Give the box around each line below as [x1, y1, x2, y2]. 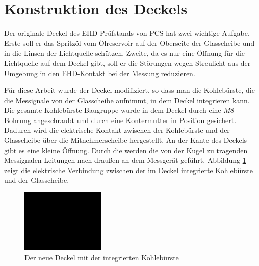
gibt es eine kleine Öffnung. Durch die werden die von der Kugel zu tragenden [4, 144, 248, 155]
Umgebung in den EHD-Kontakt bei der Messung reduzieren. [4, 67, 195, 78]
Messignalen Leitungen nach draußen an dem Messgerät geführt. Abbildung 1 [4, 155, 246, 165]
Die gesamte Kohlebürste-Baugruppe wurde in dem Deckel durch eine [4, 105, 221, 115]
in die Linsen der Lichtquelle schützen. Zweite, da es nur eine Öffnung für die [4, 47, 245, 58]
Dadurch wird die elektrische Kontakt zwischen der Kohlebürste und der [4, 125, 230, 135]
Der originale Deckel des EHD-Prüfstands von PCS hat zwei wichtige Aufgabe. [4, 28, 250, 38]
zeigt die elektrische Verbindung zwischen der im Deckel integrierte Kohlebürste [4, 164, 253, 175]
